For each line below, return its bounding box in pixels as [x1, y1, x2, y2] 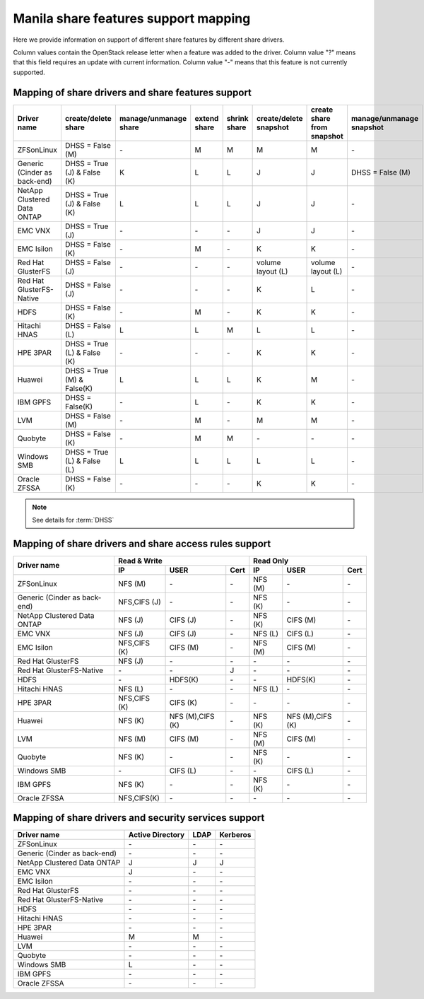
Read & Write [117, 556, 163, 566]
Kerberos [219, 830, 252, 840]
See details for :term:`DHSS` [32, 516, 114, 525]
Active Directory [128, 830, 185, 840]
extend [194, 113, 219, 123]
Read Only [253, 556, 289, 566]
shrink [226, 113, 249, 123]
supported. [13, 68, 45, 76]
